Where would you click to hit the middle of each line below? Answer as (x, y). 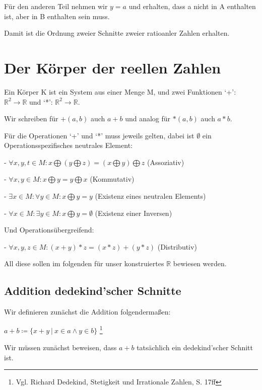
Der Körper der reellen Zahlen (113, 67)
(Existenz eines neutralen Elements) (150, 196)
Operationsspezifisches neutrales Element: (68, 145)
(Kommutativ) (112, 179)
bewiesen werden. (200, 263)
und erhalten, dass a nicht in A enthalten (192, 6)
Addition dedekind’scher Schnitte (93, 291)
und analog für (148, 119)
